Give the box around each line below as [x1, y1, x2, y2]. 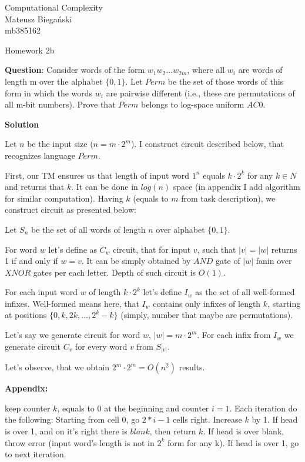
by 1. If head [252, 413, 298, 426]
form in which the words [5, 86, 93, 99]
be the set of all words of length [31, 223, 146, 235]
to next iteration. [5, 448, 66, 460]
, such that [197, 243, 236, 255]
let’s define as [48, 243, 98, 255]
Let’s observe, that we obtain [5, 361, 110, 373]
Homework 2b [5, 43, 55, 56]
